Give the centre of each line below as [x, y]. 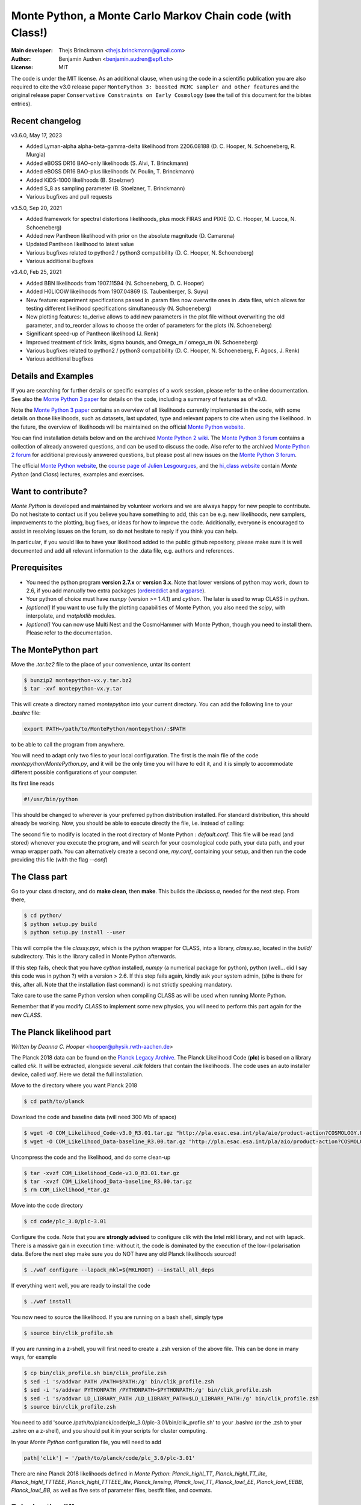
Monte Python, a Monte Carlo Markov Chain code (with [151, 16]
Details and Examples [52, 376]
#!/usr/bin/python [51, 799]
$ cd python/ [43, 916]
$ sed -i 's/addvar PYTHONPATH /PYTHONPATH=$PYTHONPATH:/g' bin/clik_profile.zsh [148, 1390]
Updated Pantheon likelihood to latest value [80, 244]
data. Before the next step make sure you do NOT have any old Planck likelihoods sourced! [124, 1254]
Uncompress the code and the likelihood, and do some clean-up [91, 1157]
